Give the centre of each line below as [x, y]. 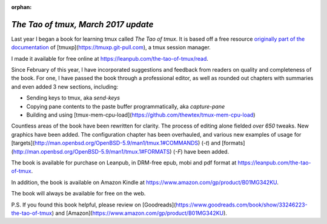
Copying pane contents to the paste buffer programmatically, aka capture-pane [126, 106]
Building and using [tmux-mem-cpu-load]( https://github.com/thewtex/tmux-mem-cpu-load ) [141, 115]
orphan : [21, 7]
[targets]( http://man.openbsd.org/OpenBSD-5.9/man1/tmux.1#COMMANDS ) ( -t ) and [116, 143]
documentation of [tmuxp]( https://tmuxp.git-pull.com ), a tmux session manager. [111, 47]
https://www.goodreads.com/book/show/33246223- [242, 205]
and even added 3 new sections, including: [65, 87]
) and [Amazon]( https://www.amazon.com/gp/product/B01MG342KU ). [139, 213]
